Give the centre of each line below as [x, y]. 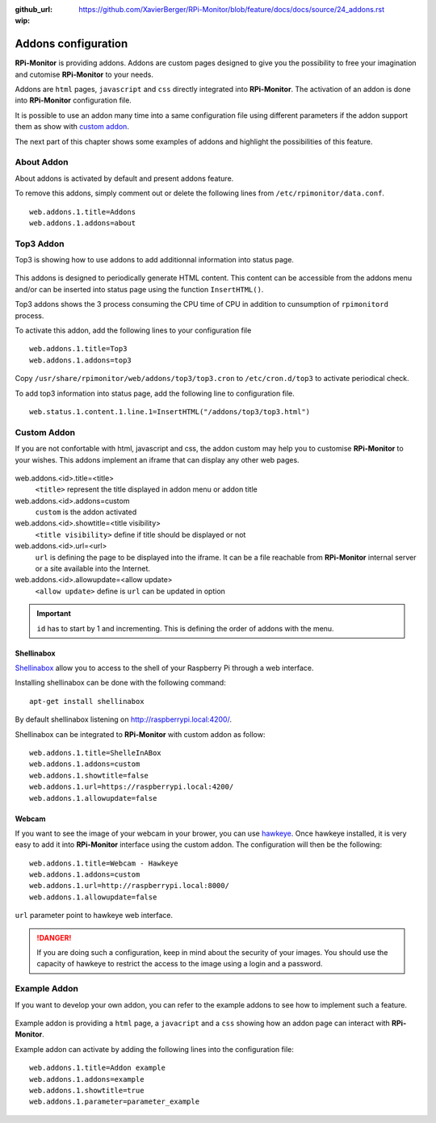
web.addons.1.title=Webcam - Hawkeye [104, 863]
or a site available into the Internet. [93, 568]
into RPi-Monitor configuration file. [73, 100]
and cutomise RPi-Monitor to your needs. [84, 74]
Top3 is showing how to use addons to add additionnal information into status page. [155, 260]
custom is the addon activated [86, 512]
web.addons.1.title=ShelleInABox [95, 752]
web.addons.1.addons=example [87, 1079]
